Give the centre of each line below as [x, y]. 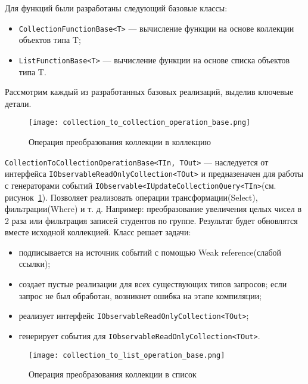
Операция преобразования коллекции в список [113, 374]
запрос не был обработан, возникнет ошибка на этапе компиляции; [140, 295]
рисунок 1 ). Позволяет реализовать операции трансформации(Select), [131, 197]
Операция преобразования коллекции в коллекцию [120, 141]
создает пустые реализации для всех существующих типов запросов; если [153, 284]
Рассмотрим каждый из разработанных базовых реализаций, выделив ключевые [149, 92]
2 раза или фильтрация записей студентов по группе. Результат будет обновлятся [151, 220]
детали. [18, 103]
